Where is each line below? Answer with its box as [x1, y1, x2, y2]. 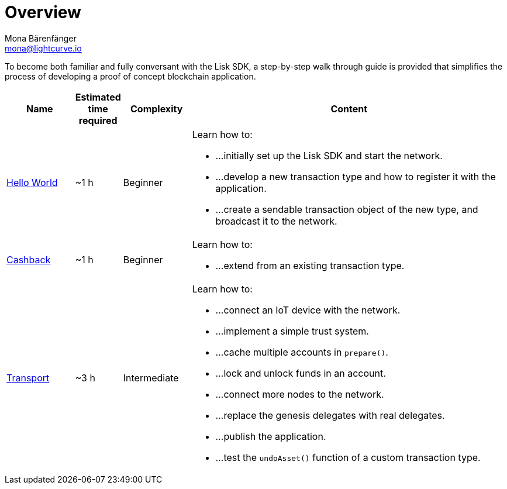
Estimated [75, 91, 121, 103]
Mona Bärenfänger [5, 33, 77, 43]
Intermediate [123, 371, 179, 384]
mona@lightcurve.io [5, 43, 82, 53]
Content [330, 102, 368, 115]
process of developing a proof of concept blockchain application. [5, 71, 256, 81]
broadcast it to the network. [215, 215, 337, 227]
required [78, 114, 118, 126]
